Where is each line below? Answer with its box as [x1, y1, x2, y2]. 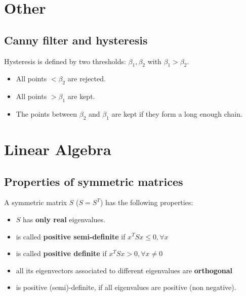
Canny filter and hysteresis [4, 32, 148, 47]
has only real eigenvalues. [23, 214, 105, 224]
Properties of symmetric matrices [4, 173, 183, 189]
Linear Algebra [4, 138, 111, 159]
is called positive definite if [16, 248, 107, 259]
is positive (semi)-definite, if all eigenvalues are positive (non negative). [16, 282, 236, 292]
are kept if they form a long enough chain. [111, 108, 242, 119]
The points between [16, 108, 77, 119]
